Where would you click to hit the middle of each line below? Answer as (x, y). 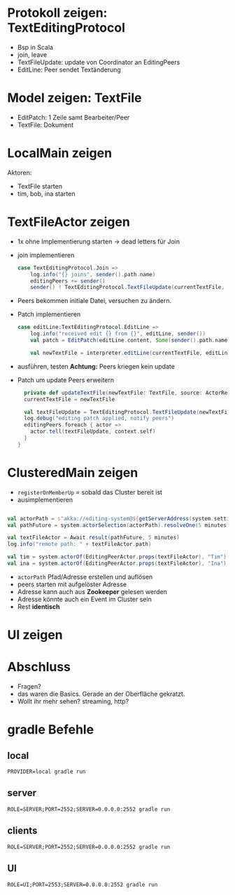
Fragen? (29, 687)
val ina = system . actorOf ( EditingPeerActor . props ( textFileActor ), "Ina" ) (117, 564)
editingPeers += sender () (68, 281)
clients (22, 831)
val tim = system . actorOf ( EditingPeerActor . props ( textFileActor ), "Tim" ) (117, 557)
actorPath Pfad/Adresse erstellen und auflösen (85, 577)
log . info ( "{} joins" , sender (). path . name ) (93, 274)
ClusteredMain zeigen (73, 472)
